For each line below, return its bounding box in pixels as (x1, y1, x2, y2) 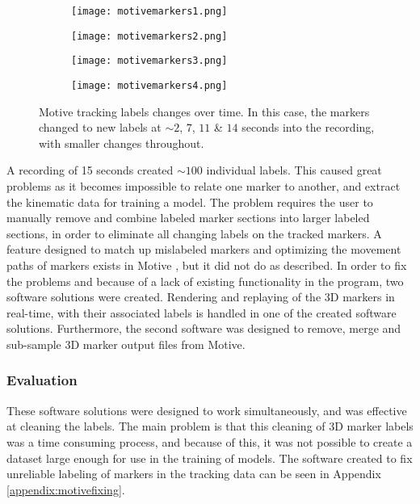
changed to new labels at (39, 119, 162, 136)
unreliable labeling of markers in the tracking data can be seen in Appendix (6, 465, 381, 482)
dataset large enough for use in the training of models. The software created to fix (6, 449, 413, 466)
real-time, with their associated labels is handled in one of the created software (6, 304, 397, 321)
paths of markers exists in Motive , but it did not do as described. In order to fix (6, 256, 407, 273)
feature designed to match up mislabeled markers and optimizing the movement (6, 241, 401, 258)
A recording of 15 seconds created (6, 162, 174, 178)
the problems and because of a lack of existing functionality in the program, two (6, 272, 404, 289)
